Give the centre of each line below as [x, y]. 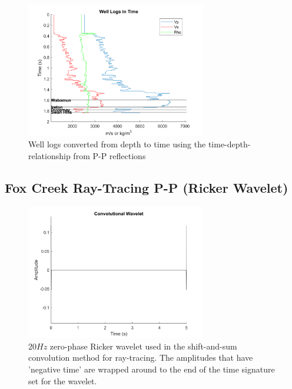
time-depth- [229, 144]
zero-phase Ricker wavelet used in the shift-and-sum [143, 346]
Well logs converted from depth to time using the [117, 144]
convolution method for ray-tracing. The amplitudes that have [141, 357]
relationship [49, 155]
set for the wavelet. [63, 380]
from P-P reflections [109, 155]
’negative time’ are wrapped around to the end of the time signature [152, 369]
